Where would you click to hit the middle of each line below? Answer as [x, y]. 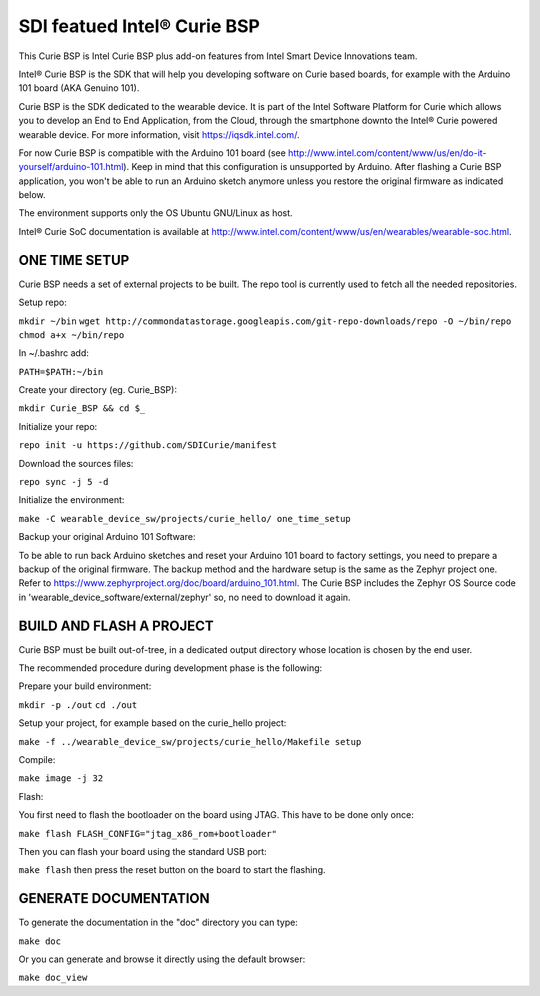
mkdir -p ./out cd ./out [78, 704]
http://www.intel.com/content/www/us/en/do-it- [387, 152]
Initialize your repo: [58, 426]
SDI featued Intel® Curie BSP [139, 26]
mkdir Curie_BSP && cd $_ [82, 408]
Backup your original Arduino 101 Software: [107, 537]
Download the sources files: [76, 463]
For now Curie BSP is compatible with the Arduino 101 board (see [152, 152]
